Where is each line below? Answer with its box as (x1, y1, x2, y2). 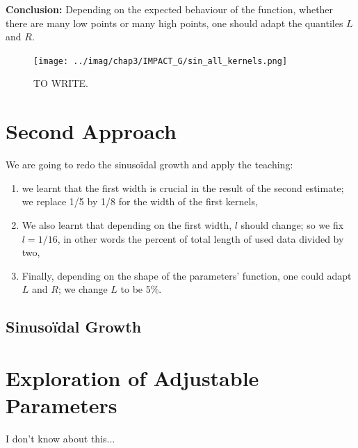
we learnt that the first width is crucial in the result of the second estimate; (22, 180, 344, 195)
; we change (58, 282, 108, 296)
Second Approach (6, 117, 177, 145)
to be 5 (120, 282, 151, 296)
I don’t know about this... (6, 431, 115, 445)
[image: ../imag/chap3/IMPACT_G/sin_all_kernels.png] (33, 56, 288, 66)
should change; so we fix (241, 217, 344, 232)
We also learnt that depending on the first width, (22, 217, 232, 232)
